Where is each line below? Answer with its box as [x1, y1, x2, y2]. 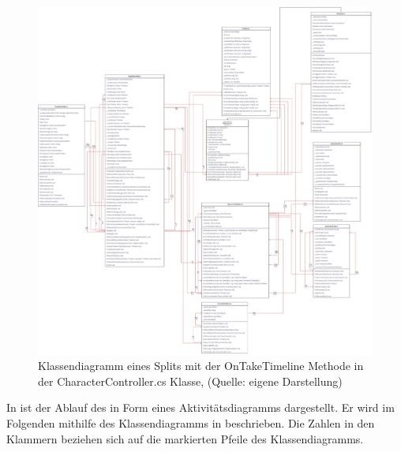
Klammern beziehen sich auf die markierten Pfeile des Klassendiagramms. [6, 430, 364, 446]
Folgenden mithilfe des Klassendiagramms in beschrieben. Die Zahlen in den [6, 415, 375, 431]
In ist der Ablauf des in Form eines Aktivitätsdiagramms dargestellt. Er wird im [6, 399, 395, 416]
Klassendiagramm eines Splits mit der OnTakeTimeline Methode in [38, 357, 364, 374]
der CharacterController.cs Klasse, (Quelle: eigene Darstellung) [38, 372, 343, 389]
